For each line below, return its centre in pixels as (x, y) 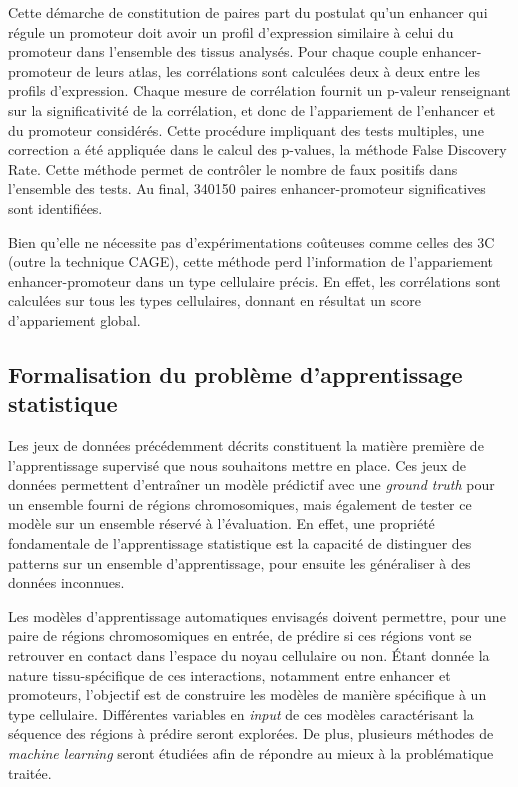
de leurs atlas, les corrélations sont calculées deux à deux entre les (278, 70)
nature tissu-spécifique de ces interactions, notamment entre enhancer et (229, 674)
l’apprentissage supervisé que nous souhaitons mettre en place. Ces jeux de (237, 464)
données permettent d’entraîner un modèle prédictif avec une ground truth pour (251, 484)
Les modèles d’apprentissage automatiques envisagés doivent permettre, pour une (257, 615)
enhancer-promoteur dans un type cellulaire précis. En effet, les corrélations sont (254, 280)
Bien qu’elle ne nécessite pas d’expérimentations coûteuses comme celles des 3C (251, 241)
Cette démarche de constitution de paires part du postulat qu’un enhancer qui (248, 12)
